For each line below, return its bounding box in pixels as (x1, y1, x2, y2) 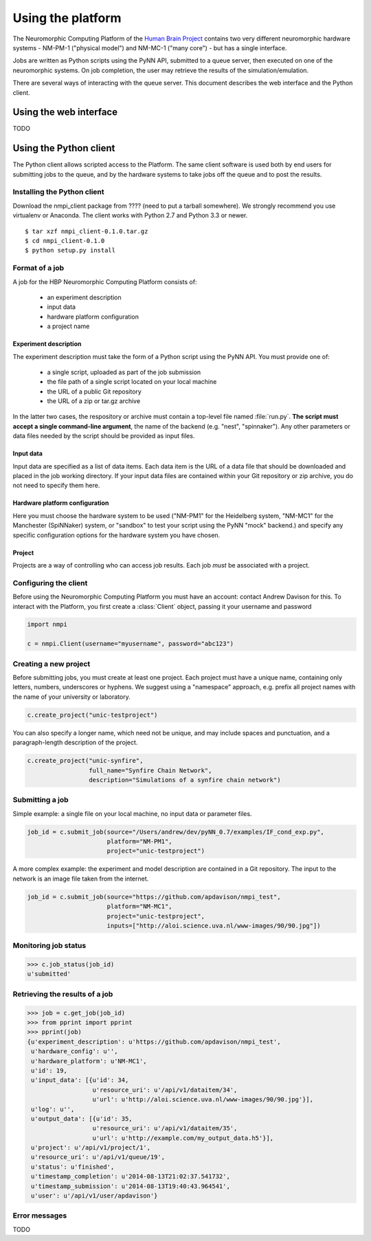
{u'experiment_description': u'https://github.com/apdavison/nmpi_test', (27, 1037, 281, 1046)
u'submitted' (27, 970, 71, 978)
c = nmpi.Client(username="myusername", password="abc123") (27, 640, 234, 648)
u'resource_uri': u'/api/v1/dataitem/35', (92, 1125, 238, 1132)
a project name (47, 322, 90, 330)
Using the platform (12, 10, 122, 25)
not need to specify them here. (12, 482, 100, 490)
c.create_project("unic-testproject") (27, 711, 158, 719)
